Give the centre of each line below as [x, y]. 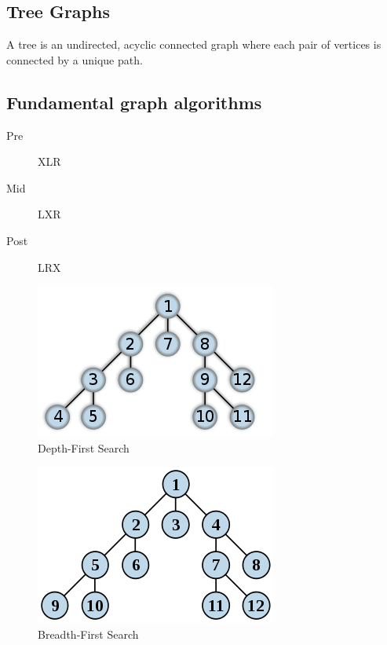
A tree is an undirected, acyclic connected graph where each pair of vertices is [194, 44]
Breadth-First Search [88, 634]
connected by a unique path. [75, 59]
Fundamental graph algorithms [134, 102]
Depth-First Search [84, 447]
